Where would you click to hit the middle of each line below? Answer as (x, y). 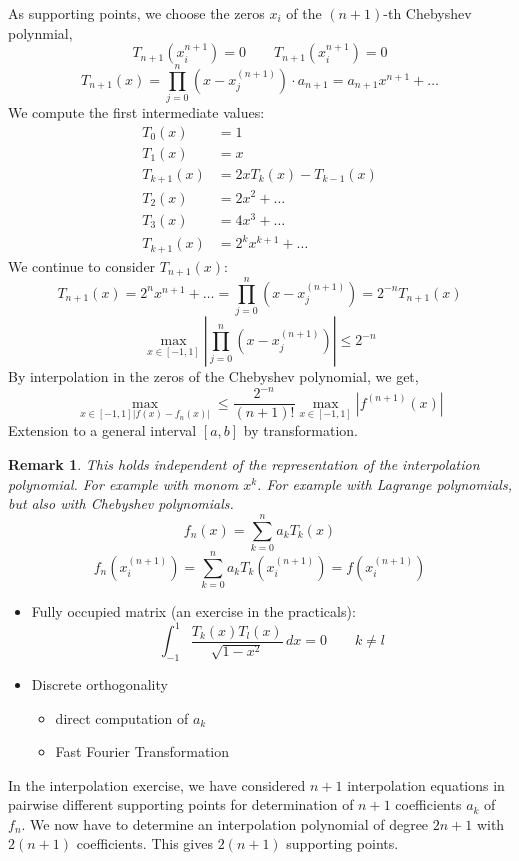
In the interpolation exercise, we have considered (157, 784)
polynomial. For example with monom (123, 483)
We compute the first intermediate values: (136, 112)
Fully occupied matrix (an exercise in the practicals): (193, 611)
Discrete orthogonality (99, 683)
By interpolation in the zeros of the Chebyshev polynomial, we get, (213, 376)
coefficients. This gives (144, 843)
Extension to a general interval (102, 430)
